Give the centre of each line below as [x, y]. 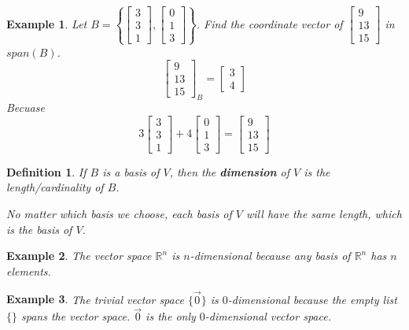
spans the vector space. [76, 316]
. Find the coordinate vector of [269, 23]
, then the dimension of [229, 171]
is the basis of [39, 229]
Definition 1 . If [46, 171]
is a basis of [131, 171]
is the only [171, 316]
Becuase [26, 108]
